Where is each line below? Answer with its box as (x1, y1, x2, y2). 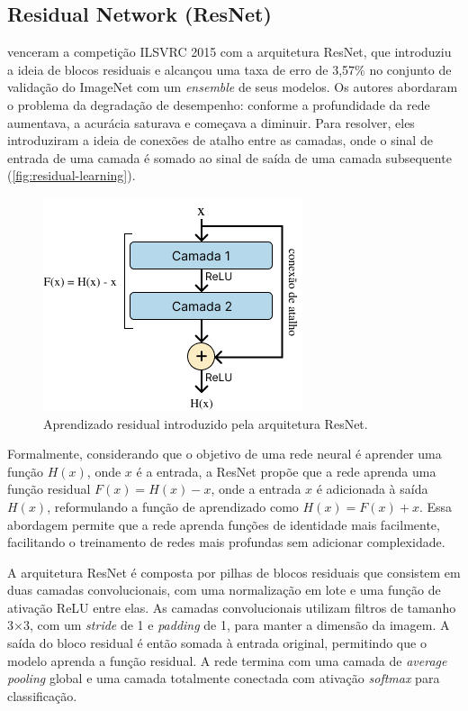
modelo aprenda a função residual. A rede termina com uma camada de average (7, 651, 447, 670)
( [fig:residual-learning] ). (7, 166, 136, 185)
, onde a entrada (211, 479, 301, 498)
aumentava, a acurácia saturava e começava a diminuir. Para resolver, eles (7, 113, 415, 132)
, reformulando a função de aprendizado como (47, 497, 299, 515)
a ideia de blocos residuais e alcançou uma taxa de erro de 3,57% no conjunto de (7, 59, 452, 78)
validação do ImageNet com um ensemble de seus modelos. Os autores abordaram (7, 77, 458, 96)
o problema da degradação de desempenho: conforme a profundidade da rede (7, 95, 430, 114)
